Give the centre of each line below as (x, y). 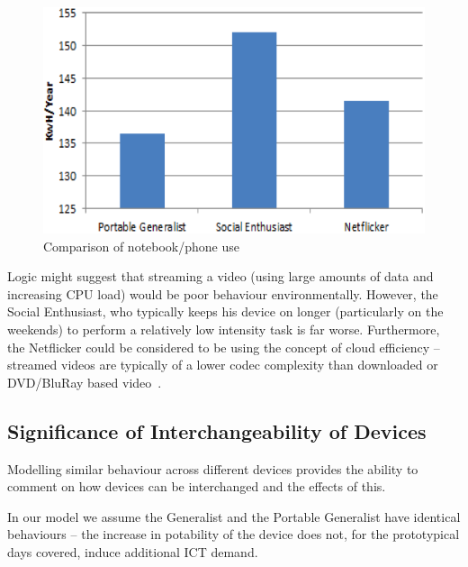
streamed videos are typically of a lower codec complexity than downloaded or (223, 365)
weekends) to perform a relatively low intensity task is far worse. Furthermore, (224, 329)
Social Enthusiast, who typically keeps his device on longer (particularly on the (225, 311)
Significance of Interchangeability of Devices (217, 430)
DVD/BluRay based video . (85, 382)
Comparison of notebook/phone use (141, 246)
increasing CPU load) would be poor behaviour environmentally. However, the (223, 293)
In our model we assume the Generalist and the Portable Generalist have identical (234, 516)
